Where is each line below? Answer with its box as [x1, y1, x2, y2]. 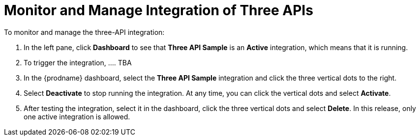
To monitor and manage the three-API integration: [4, 28, 165, 36]
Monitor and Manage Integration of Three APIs [4, 2, 313, 19]
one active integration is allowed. [24, 112, 130, 121]
